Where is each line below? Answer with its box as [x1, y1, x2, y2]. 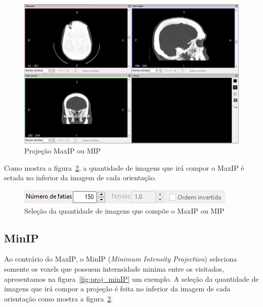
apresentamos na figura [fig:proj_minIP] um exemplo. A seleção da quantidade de [4, 273, 259, 284]
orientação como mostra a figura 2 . [4, 293, 113, 303]
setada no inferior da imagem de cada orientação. [4, 172, 157, 183]
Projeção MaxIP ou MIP [24, 145, 101, 156]
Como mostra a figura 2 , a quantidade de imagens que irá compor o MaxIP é [4, 162, 244, 173]
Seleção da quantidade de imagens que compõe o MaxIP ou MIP [24, 205, 225, 216]
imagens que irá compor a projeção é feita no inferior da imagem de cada [4, 283, 231, 294]
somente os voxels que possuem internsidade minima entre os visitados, [4, 263, 224, 274]
